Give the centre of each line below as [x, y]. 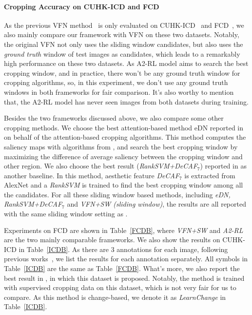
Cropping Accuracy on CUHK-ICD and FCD [82, 6]
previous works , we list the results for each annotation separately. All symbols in [126, 259]
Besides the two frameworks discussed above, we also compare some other [114, 118]
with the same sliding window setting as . [66, 214]
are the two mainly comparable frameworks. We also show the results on [112, 240]
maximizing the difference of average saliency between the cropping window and [123, 156]
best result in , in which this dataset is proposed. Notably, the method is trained [124, 278]
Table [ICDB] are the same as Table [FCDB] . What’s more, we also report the [122, 268]
